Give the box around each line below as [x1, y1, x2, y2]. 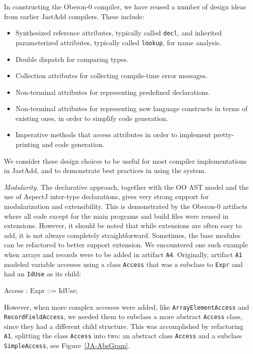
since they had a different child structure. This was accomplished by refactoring [4, 321, 244, 331]
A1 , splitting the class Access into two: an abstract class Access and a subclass [4, 330, 242, 341]
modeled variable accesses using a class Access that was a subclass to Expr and [4, 259, 243, 269]
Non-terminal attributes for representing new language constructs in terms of [15, 103, 248, 114]
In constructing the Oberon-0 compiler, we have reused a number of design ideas [4, 1, 246, 11]
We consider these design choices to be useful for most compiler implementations [4, 155, 247, 166]
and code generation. [42, 139, 105, 149]
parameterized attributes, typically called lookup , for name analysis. [15, 37, 222, 47]
